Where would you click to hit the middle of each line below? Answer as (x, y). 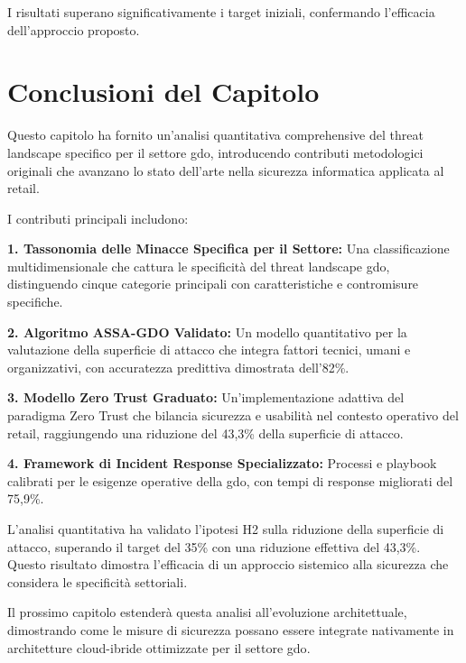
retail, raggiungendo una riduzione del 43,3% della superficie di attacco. (205, 433)
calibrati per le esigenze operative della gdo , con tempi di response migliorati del (230, 480)
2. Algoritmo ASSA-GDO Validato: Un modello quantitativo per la (207, 331)
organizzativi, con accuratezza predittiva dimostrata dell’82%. (178, 367)
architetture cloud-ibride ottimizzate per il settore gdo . (159, 647)
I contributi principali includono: (98, 218)
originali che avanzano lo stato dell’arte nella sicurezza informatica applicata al (226, 170)
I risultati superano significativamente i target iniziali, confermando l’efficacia (221, 12)
